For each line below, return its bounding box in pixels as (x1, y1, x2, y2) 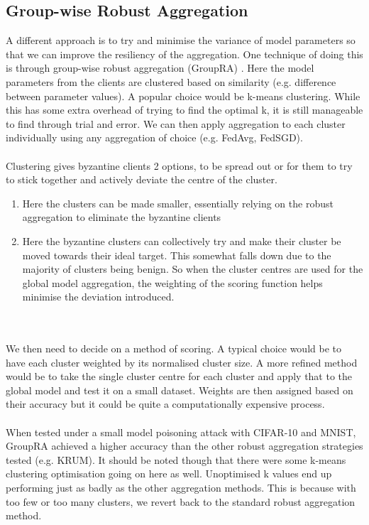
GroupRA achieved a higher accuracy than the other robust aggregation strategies (6, 438, 363, 453)
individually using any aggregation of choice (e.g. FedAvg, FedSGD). (6, 130, 303, 145)
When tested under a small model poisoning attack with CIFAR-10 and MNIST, (6, 424, 356, 439)
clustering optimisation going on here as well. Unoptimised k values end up (6, 466, 332, 481)
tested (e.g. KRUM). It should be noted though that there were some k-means (6, 452, 346, 467)
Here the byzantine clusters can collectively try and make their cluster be (22, 233, 341, 248)
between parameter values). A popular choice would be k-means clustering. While (6, 88, 360, 103)
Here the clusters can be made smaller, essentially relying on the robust (22, 195, 334, 210)
